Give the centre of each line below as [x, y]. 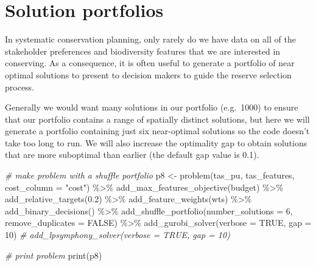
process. [20, 87]
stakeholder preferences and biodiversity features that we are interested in [143, 51]
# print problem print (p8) [54, 255]
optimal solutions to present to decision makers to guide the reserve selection [148, 74]
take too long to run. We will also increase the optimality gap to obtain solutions [156, 142]
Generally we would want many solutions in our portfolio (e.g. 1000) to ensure [152, 107]
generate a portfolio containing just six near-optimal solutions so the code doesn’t [157, 131]
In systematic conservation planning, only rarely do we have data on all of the [150, 39]
